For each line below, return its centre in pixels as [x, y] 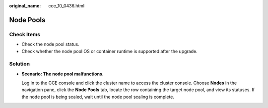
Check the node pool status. [50, 44]
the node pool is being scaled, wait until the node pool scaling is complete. [98, 97]
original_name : [25, 6]
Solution [20, 64]
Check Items [25, 34]
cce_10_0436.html [66, 6]
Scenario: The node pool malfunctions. [63, 74]
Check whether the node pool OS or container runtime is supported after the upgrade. [110, 51]
